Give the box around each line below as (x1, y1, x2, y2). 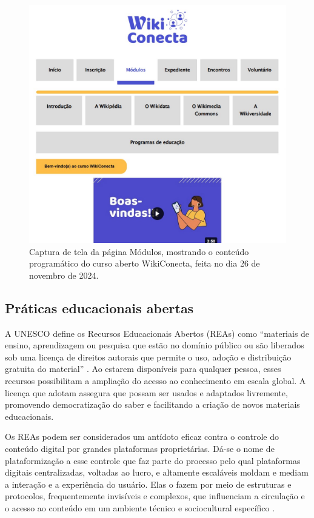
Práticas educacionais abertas (5, 298, 194, 317)
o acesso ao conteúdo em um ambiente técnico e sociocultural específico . (5, 501, 275, 514)
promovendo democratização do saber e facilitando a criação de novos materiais (5, 398, 300, 411)
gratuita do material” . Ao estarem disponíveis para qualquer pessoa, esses (5, 362, 281, 375)
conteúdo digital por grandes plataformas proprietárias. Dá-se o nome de (5, 442, 275, 454)
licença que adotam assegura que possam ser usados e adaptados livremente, (5, 386, 288, 399)
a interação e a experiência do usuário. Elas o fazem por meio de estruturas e (5, 477, 292, 490)
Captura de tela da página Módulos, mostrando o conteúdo (29, 245, 249, 257)
